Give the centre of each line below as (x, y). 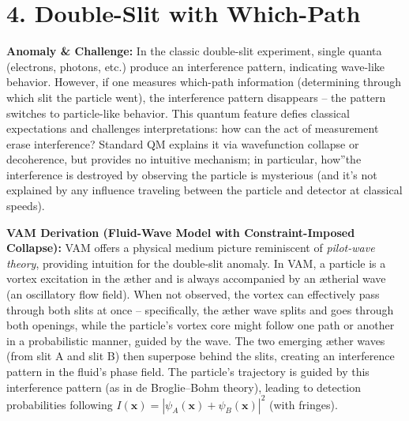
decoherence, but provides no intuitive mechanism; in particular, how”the (184, 159)
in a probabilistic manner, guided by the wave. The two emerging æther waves (196, 340)
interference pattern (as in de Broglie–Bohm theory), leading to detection (184, 387)
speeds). (26, 206)
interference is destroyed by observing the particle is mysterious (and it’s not (192, 174)
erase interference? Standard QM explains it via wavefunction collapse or (183, 143)
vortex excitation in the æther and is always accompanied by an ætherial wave (196, 278)
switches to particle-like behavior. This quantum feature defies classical (178, 113)
